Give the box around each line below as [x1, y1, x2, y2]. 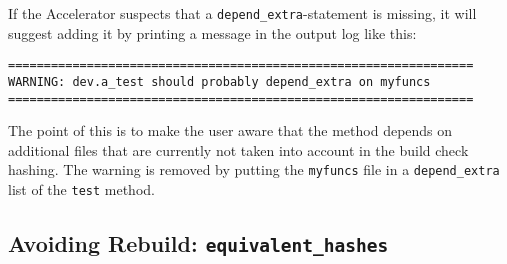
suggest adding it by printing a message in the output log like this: [8, 22, 417, 43]
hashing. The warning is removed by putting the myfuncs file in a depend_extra [8, 159, 500, 180]
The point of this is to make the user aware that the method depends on [8, 120, 453, 141]
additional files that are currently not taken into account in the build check [8, 139, 469, 160]
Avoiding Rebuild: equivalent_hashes [8, 228, 389, 259]
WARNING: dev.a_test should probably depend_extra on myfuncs [8, 74, 431, 89]
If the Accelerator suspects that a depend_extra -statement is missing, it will [8, 3, 477, 23]
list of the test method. [8, 179, 155, 200]
